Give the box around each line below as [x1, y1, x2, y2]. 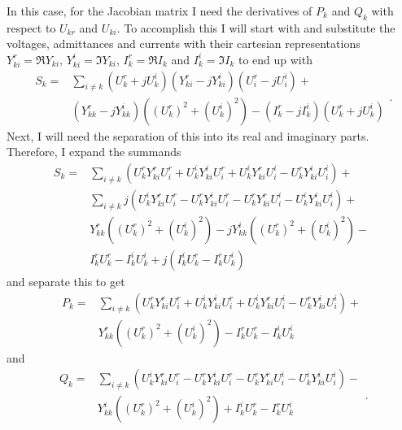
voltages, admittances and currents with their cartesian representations [7, 35, 360, 52]
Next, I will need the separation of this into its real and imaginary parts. [7, 127, 369, 144]
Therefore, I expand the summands [7, 143, 181, 160]
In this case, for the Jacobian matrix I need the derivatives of [7, 2, 312, 19]
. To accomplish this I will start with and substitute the [116, 19, 395, 36]
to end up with [238, 50, 312, 67]
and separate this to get [7, 272, 125, 289]
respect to [7, 19, 56, 36]
